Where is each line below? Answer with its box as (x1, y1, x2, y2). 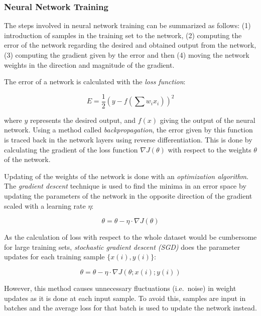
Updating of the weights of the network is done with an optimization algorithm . (4, 171, 248, 181)
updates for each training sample (4, 251, 105, 262)
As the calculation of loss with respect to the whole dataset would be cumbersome (4, 232, 257, 242)
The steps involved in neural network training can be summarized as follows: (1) (4, 20, 251, 31)
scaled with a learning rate (4, 200, 86, 211)
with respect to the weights (168, 144, 251, 154)
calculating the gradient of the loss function (4, 144, 138, 154)
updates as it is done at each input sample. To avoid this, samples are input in (4, 292, 246, 303)
